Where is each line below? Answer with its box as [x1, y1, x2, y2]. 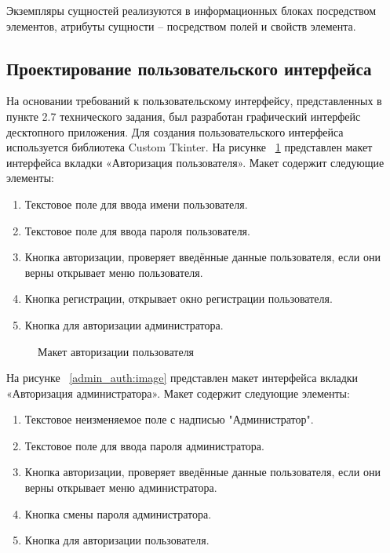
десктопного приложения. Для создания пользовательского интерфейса [6, 123, 344, 140]
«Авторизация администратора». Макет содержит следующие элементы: [6, 384, 350, 401]
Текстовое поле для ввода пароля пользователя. [24, 222, 250, 238]
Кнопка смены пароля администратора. [24, 505, 212, 522]
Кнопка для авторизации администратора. [24, 316, 224, 333]
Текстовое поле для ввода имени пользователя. [24, 195, 248, 212]
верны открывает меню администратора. [24, 479, 217, 496]
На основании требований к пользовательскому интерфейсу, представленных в [6, 93, 382, 109]
